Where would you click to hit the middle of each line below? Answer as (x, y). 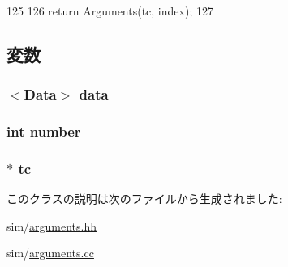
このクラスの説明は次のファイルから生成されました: (144, 199)
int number (44, 131)
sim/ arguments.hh (52, 225)
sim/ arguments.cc (50, 253)
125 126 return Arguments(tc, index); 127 (110, 11)
